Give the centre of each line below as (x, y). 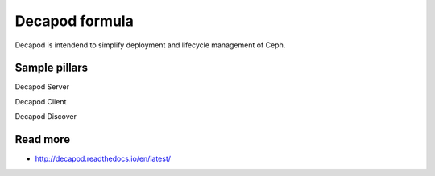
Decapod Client (41, 101)
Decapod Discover (46, 117)
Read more (43, 139)
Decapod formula (75, 21)
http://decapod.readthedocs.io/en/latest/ (103, 159)
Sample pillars (52, 68)
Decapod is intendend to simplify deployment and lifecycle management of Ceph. (150, 45)
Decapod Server (42, 87)
